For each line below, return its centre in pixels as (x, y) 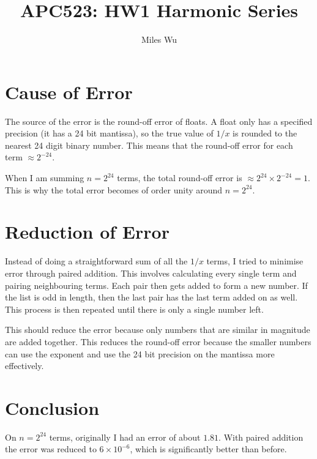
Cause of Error (69, 91)
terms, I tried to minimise (255, 261)
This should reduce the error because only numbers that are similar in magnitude (158, 330)
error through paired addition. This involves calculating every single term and (151, 273)
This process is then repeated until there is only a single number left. (134, 309)
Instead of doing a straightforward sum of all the (96, 261)
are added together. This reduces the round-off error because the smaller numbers (158, 341)
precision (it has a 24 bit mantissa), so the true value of (109, 133)
